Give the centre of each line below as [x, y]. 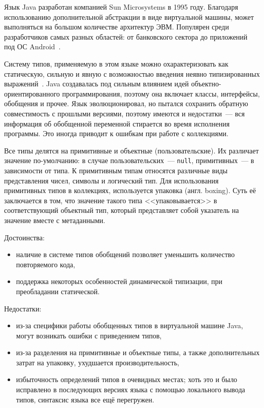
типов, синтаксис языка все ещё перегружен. [85, 399]
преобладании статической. [58, 291]
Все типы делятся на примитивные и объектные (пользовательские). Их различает [131, 150]
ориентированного [32, 93]
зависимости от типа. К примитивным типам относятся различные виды [116, 170]
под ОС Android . [32, 46]
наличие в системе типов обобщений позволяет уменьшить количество [125, 254]
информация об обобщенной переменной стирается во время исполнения [117, 123]
